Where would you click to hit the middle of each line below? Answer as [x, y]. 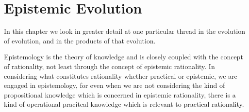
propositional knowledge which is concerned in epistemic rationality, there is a [120, 94]
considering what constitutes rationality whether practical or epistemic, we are [121, 76]
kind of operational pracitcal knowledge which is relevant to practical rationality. [124, 104]
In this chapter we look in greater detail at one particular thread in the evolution [124, 31]
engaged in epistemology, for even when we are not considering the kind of [115, 85]
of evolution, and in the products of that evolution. [80, 40]
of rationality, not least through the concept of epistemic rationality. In [109, 66]
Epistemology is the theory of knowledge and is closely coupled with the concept [124, 57]
